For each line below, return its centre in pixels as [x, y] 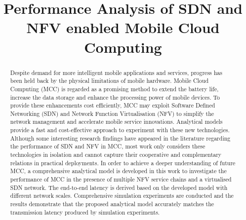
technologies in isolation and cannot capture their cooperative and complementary [116, 155]
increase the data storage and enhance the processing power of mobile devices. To [115, 97]
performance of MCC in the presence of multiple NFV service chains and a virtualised [121, 179]
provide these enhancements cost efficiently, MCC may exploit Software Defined [113, 105]
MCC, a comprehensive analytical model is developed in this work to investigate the [118, 171]
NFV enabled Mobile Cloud [123, 27]
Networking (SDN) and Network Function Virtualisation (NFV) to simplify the [112, 113]
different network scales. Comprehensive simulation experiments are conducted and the [122, 196]
